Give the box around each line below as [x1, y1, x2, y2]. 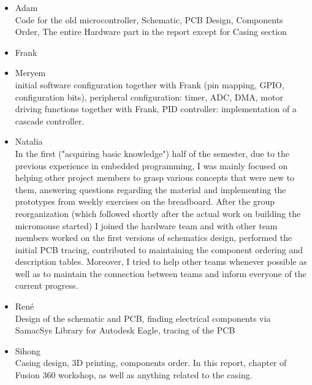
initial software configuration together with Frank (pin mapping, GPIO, [15, 78, 284, 91]
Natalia [15, 135, 43, 148]
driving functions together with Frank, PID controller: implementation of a [15, 102, 297, 115]
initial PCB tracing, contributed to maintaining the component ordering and [15, 243, 303, 256]
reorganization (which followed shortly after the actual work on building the [15, 207, 301, 219]
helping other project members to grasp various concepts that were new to [15, 171, 295, 184]
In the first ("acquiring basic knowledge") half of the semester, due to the [15, 147, 290, 159]
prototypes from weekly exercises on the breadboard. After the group [15, 195, 275, 208]
